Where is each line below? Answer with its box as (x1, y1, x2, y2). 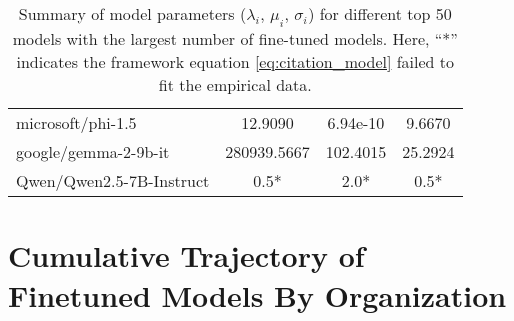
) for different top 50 (308, 2, 452, 25)
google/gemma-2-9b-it (16, 140, 170, 164)
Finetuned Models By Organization (8, 274, 507, 315)
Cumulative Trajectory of (8, 235, 365, 276)
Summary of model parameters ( (18, 2, 247, 25)
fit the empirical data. (158, 73, 312, 97)
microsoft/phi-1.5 (16, 111, 137, 135)
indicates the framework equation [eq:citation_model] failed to (16, 50, 455, 74)
